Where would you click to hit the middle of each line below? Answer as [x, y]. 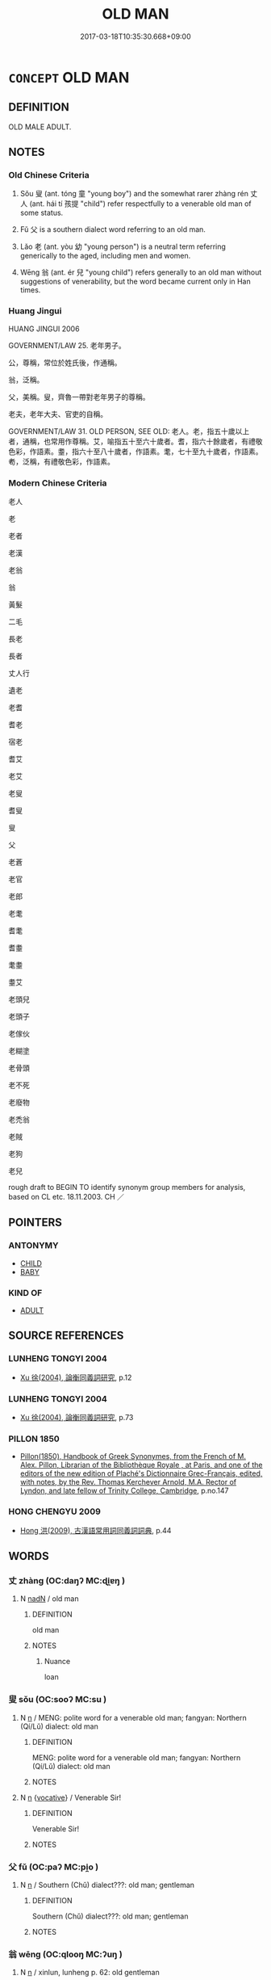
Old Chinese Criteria [49, 175]
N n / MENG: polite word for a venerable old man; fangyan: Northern [133, 1717]
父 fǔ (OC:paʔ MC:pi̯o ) [54, 1867]
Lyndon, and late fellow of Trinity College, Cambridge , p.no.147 [124, 1490]
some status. [42, 213]
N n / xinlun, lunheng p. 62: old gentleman [90, 1973]
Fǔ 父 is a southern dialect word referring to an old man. [113, 229]
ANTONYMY [33, 1246]
